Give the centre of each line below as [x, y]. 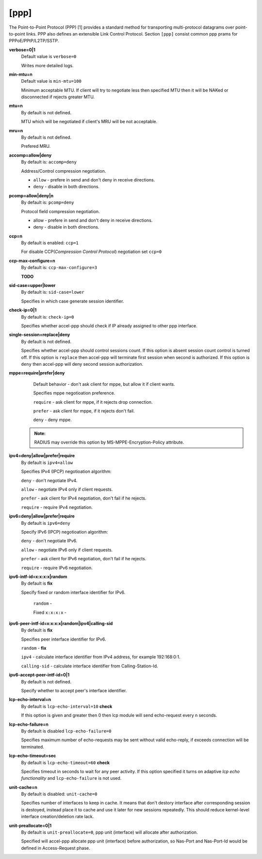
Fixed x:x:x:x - [50, 612]
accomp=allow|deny [30, 155]
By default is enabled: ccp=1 [50, 243]
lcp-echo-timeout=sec [33, 756]
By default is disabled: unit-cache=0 [59, 794]
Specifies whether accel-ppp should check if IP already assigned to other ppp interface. [109, 326]
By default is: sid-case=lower [53, 292]
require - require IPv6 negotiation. [57, 568]
